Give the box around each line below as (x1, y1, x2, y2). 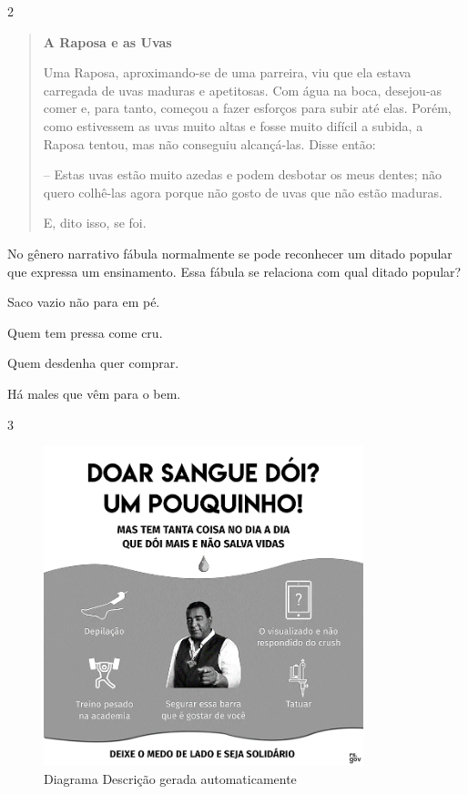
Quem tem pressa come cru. (7, 322, 163, 341)
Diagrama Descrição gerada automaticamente (44, 769, 297, 788)
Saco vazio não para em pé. (7, 292, 160, 311)
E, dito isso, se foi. (43, 213, 147, 232)
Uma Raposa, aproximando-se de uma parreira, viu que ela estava (43, 63, 412, 82)
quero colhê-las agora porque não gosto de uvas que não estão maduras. (43, 182, 443, 201)
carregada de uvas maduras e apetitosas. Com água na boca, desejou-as (43, 80, 443, 99)
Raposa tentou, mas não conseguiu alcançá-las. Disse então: (43, 134, 376, 153)
